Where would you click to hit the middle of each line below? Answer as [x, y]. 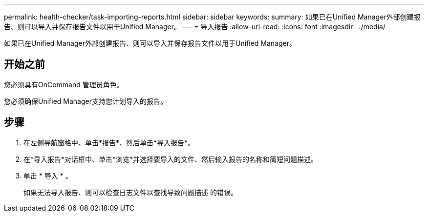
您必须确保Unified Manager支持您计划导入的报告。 [86, 101]
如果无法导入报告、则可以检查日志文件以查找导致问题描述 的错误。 [130, 192]
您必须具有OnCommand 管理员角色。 [64, 84]
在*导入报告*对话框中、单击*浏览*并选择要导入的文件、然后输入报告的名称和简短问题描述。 [171, 159]
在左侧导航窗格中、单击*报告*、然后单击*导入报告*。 [109, 142]
